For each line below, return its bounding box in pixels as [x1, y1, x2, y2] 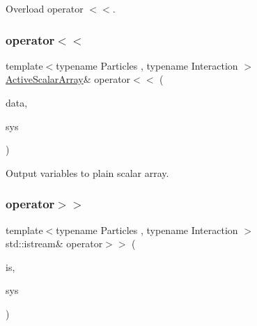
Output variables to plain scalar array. [6, 165, 169, 180]
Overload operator [6, 1, 84, 15]
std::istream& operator [6, 236, 103, 251]
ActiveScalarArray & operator [6, 72, 131, 86]
